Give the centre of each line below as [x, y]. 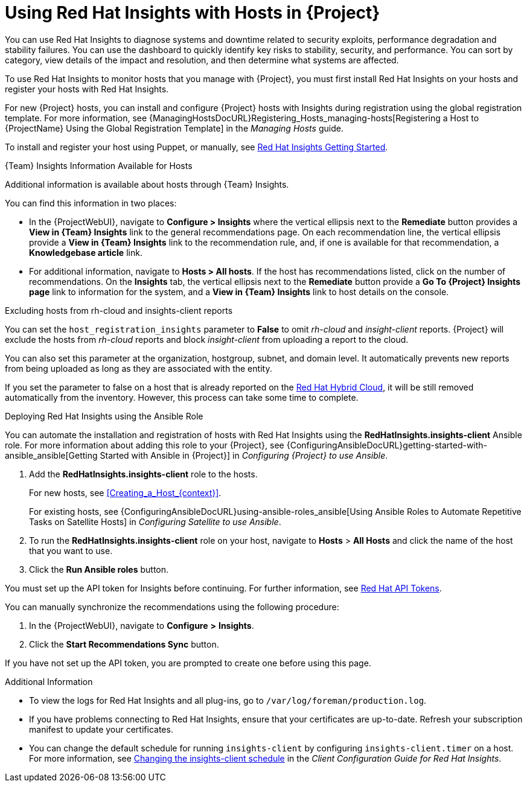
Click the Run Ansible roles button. [99, 569]
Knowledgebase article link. [86, 252]
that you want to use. [71, 550]
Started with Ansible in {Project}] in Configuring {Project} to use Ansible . [244, 455]
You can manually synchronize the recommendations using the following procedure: [172, 607]
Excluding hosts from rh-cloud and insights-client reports [119, 310]
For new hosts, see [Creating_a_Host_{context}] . [125, 492]
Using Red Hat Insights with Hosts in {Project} [193, 13]
